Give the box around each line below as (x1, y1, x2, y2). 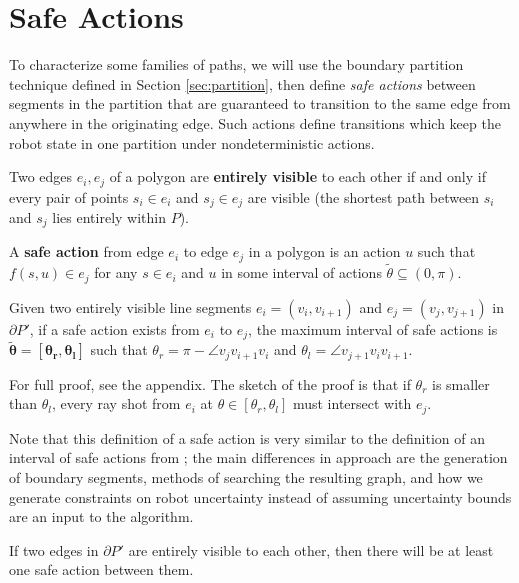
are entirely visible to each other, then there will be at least (128, 539, 494, 560)
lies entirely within (52, 207, 166, 227)
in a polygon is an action (248, 241, 401, 262)
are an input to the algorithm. (9, 506, 194, 527)
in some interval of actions (221, 262, 382, 283)
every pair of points (9, 186, 129, 207)
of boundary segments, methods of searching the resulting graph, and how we (9, 466, 483, 487)
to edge (183, 241, 229, 262)
